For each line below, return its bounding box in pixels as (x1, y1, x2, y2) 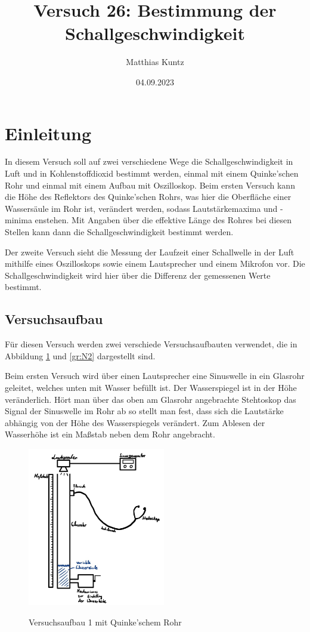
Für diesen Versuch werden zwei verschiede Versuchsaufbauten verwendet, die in (5, 338, 297, 350)
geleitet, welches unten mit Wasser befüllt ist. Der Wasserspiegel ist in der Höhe (5, 381, 297, 393)
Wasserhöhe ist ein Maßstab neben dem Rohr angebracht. (5, 428, 215, 440)
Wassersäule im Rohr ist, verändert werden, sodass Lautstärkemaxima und (5, 202, 278, 214)
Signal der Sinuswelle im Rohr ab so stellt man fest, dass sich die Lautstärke (5, 405, 284, 417)
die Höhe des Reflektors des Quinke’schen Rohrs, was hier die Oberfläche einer (5, 190, 292, 203)
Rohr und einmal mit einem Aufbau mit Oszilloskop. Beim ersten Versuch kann (5, 178, 295, 191)
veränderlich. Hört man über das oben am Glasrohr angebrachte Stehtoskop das (5, 393, 296, 405)
